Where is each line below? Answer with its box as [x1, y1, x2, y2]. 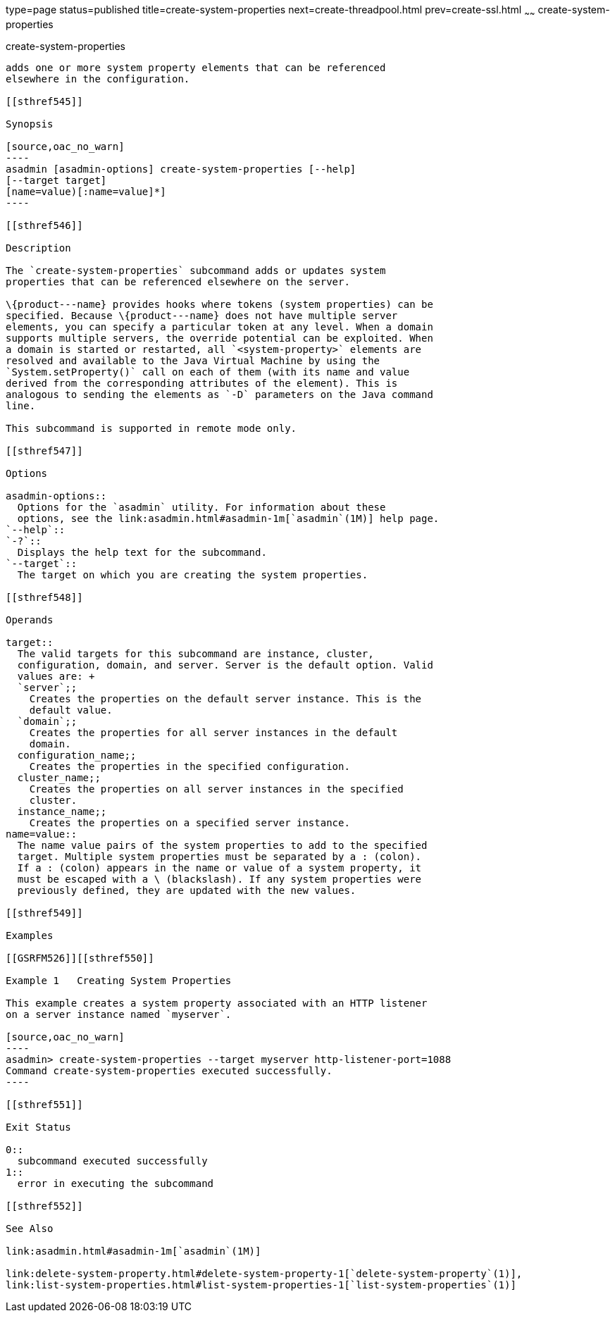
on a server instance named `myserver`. [6, 1008, 232, 1020]
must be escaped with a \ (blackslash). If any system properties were [17, 873, 422, 885]
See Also [6, 1222, 54, 1234]
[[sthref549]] [6, 907, 83, 919]
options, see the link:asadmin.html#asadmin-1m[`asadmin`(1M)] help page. [17, 512, 440, 524]
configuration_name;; [17, 749, 137, 761]
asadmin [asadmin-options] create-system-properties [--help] [6, 163, 356, 175]
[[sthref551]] [6, 1098, 83, 1110]
